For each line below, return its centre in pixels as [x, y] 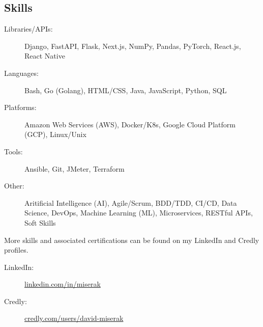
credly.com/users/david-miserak [74, 318]
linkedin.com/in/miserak [63, 284]
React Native [45, 56]
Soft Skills [40, 222]
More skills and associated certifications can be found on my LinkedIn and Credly [132, 240]
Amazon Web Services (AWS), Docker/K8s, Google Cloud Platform [130, 124]
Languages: [21, 73]
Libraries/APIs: [28, 29]
